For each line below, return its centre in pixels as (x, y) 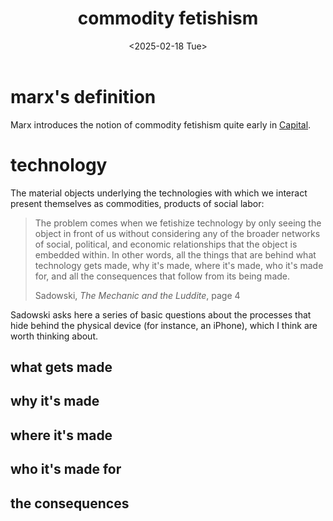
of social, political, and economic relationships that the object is (166, 244)
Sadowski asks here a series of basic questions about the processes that (161, 314)
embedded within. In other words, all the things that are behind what (175, 254)
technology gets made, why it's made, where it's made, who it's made (179, 265)
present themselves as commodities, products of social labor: (137, 203)
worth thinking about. (54, 336)
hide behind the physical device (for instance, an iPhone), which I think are (164, 325)
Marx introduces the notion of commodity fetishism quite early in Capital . (161, 124)
